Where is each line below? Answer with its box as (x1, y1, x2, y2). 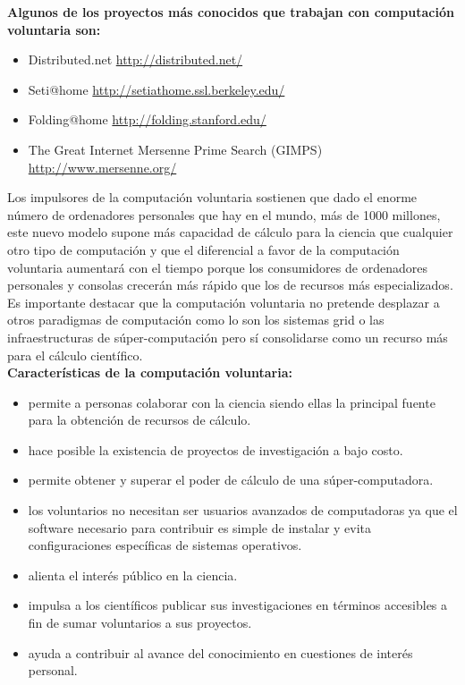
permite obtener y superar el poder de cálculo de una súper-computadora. (28, 470, 434, 489)
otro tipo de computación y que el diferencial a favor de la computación (7, 240, 400, 258)
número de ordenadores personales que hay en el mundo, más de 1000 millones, (7, 205, 441, 224)
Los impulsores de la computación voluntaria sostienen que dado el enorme (7, 188, 418, 207)
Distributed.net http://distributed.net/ (28, 50, 243, 69)
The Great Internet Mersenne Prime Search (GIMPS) (28, 140, 323, 158)
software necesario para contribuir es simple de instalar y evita (28, 518, 372, 537)
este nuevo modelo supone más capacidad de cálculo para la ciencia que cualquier (7, 223, 453, 241)
